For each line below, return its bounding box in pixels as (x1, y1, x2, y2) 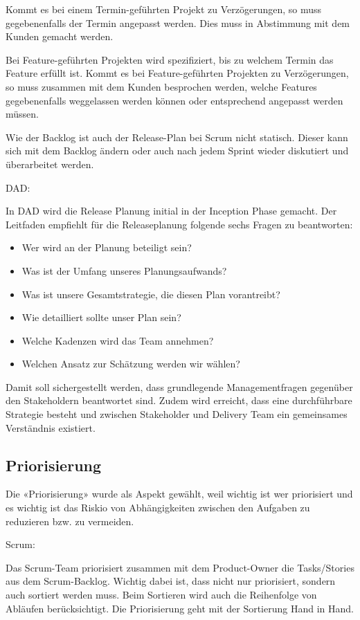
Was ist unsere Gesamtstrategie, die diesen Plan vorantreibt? (21, 286, 280, 301)
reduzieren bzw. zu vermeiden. (6, 513, 134, 528)
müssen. (6, 107, 39, 121)
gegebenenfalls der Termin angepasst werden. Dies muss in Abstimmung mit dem (6, 15, 350, 30)
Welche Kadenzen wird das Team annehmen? (21, 333, 214, 347)
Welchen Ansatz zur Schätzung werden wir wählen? (21, 356, 240, 371)
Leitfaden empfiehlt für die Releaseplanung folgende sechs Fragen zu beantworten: (6, 217, 353, 231)
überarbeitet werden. (6, 156, 94, 171)
